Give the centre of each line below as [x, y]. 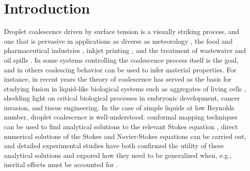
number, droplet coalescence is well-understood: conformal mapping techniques [121, 117]
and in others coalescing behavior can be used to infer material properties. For [120, 69]
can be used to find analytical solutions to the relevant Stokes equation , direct [121, 127]
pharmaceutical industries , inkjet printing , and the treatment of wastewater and [125, 50]
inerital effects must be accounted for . [61, 164]
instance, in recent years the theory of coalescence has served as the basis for [118, 79]
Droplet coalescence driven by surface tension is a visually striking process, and [122, 31]
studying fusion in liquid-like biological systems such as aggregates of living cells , [125, 88]
